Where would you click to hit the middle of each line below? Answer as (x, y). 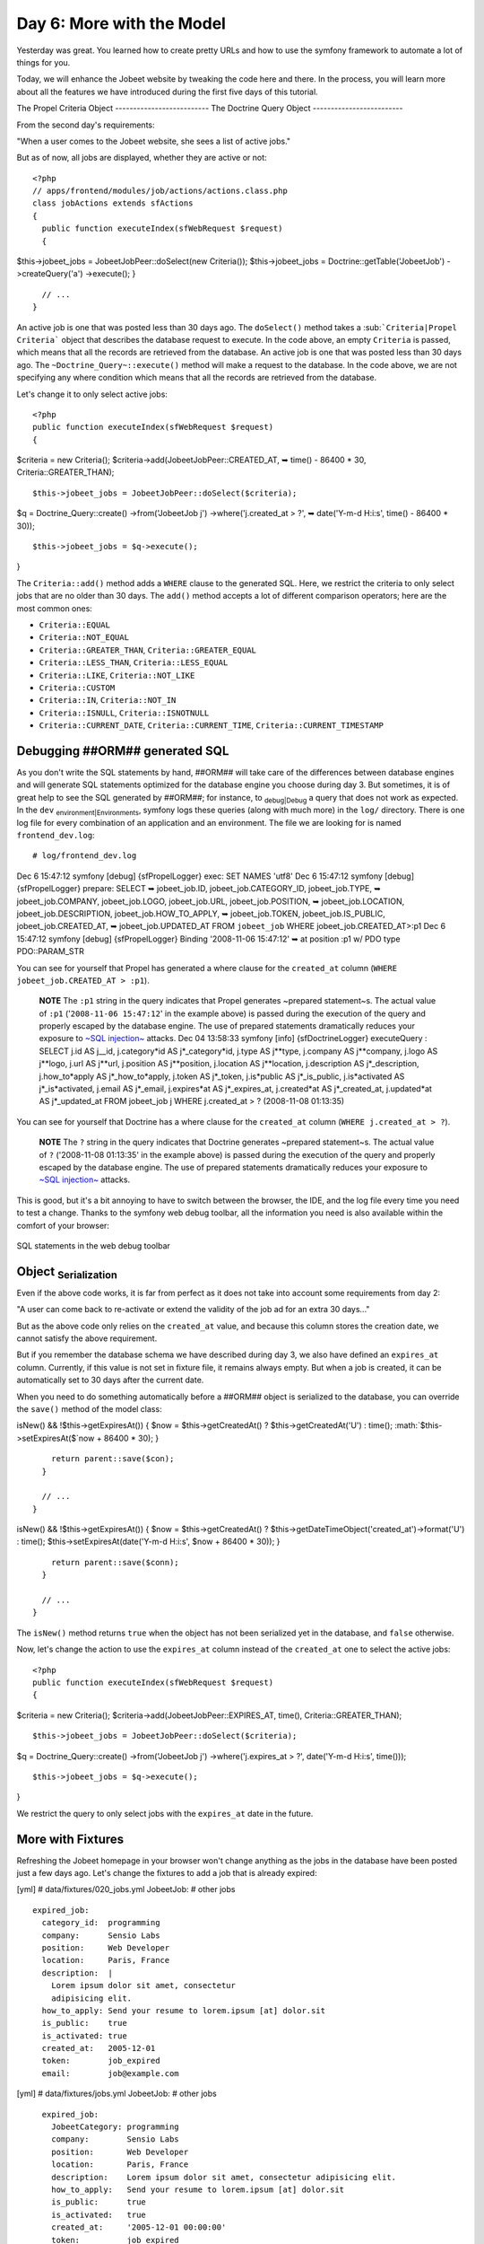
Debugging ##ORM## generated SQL (123, 751)
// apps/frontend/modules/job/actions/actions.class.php (160, 191)
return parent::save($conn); (115, 1562)
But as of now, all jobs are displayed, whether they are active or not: (142, 158)
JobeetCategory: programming (115, 2127)
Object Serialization (67, 1272)
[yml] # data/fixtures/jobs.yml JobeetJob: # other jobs (117, 2094)
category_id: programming (101, 1923)
